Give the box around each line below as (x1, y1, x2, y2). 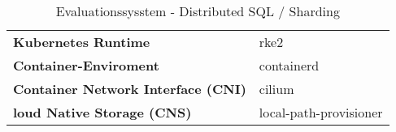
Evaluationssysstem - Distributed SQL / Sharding (55, 2, 340, 20)
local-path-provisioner (259, 103, 383, 121)
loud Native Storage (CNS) (13, 103, 192, 121)
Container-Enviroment (13, 56, 159, 75)
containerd (259, 56, 320, 75)
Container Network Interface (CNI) (13, 79, 246, 98)
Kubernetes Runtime (13, 32, 150, 51)
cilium (259, 79, 294, 98)
